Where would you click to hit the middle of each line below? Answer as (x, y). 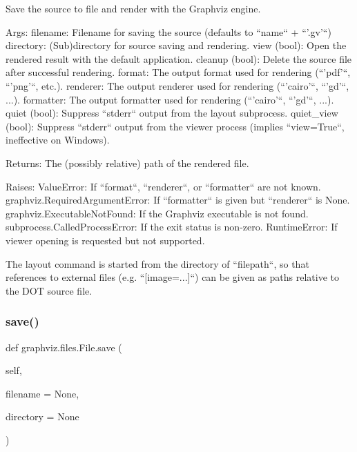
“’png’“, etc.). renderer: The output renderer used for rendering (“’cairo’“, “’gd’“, (177, 85)
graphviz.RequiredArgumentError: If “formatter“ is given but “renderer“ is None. (178, 200)
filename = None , (42, 393)
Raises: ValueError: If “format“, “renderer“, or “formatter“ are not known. (163, 186)
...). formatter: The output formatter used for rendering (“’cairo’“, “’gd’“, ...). (170, 99)
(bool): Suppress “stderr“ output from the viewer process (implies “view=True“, (175, 126)
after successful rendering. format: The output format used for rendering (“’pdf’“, (178, 72)
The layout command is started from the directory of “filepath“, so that (157, 263)
